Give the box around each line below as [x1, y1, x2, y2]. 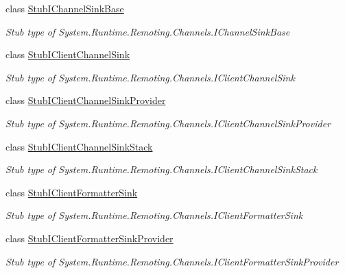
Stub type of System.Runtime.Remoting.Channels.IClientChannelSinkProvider [5, 116, 331, 130]
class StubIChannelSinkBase [5, 1, 124, 15]
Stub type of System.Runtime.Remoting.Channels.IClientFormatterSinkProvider [5, 254, 339, 268]
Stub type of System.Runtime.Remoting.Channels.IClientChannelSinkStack [5, 162, 318, 177]
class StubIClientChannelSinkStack [5, 139, 153, 153]
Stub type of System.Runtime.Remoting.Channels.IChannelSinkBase [5, 24, 290, 38]
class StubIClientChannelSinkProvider [5, 93, 166, 107]
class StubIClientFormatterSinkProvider [5, 231, 174, 245]
